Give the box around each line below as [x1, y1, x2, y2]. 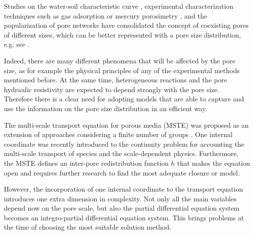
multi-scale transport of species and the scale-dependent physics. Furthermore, [4, 148, 239, 158]
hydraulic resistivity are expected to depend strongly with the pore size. [4, 84, 219, 94]
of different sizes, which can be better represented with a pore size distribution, [4, 29, 241, 39]
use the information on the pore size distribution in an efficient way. [4, 103, 208, 113]
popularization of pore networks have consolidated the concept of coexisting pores [4, 20, 249, 30]
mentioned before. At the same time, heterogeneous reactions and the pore [4, 75, 227, 85]
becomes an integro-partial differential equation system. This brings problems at [4, 212, 244, 222]
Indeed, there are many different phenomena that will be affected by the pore [4, 55, 235, 65]
